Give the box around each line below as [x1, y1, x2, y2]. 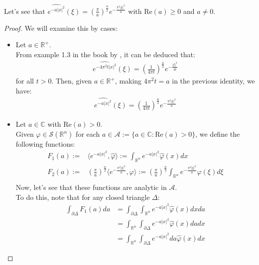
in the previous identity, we [172, 76, 255, 86]
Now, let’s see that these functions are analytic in [15, 182, 167, 192]
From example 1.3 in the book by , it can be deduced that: [15, 49, 195, 59]
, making [115, 76, 142, 86]
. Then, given [51, 76, 92, 86]
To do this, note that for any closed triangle [15, 191, 150, 202]
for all [15, 76, 34, 86]
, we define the [195, 129, 240, 139]
